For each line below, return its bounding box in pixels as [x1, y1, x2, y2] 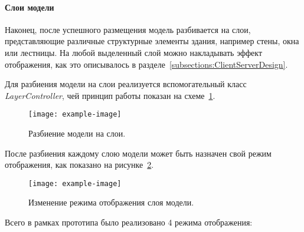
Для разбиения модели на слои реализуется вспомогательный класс [5, 78, 247, 90]
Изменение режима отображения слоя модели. [28, 196, 194, 208]
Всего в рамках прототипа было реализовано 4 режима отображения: [5, 216, 253, 228]
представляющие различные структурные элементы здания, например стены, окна [5, 35, 299, 47]
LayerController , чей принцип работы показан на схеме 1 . [5, 89, 215, 101]
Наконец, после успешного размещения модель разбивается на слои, [5, 23, 251, 35]
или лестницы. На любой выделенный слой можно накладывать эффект [5, 46, 263, 58]
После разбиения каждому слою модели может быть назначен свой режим [5, 147, 272, 159]
